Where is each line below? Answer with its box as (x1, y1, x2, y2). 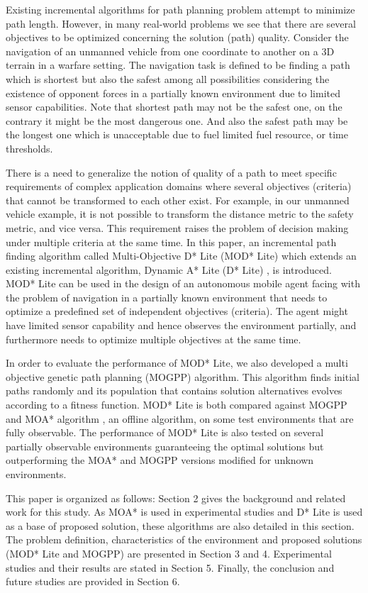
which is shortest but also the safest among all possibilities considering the (6, 71, 330, 86)
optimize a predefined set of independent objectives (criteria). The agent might (6, 304, 348, 318)
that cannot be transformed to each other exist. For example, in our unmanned (6, 192, 350, 207)
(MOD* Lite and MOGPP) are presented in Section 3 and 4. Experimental (6, 545, 332, 560)
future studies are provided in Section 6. (6, 574, 180, 589)
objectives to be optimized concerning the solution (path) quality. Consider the (6, 30, 349, 45)
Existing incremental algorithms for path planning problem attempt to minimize (6, 2, 355, 16)
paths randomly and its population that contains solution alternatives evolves (6, 383, 342, 398)
